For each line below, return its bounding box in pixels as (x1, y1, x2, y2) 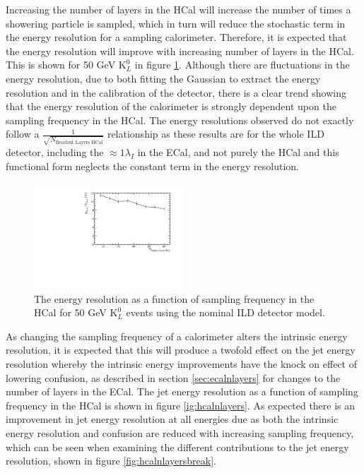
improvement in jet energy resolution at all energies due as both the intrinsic (6, 412, 339, 426)
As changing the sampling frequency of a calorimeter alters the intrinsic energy (6, 328, 348, 343)
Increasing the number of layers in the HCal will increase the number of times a (6, 2, 351, 16)
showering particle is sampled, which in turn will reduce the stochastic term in (6, 16, 346, 30)
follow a (6, 126, 40, 141)
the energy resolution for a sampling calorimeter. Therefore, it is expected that (6, 30, 347, 44)
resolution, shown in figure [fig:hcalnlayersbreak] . (6, 453, 216, 468)
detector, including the (6, 145, 104, 160)
